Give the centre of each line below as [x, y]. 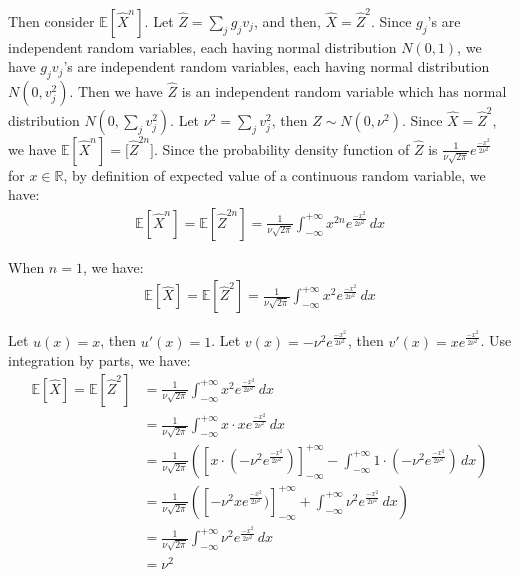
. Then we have [116, 91]
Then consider [51, 20]
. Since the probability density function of [281, 148]
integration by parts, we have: [99, 360]
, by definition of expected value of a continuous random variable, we [274, 174]
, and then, [287, 20]
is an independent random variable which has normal [344, 91]
